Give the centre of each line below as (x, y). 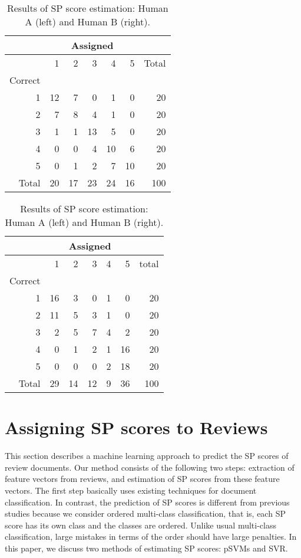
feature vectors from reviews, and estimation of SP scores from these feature (142, 479)
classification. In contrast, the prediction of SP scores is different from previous (147, 502)
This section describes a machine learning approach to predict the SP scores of (147, 456)
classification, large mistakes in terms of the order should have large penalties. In (151, 536)
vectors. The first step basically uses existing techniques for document (131, 490)
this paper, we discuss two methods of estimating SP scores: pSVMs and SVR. (146, 548)
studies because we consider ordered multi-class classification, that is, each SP (145, 513)
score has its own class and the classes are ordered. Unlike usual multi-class (140, 525)
